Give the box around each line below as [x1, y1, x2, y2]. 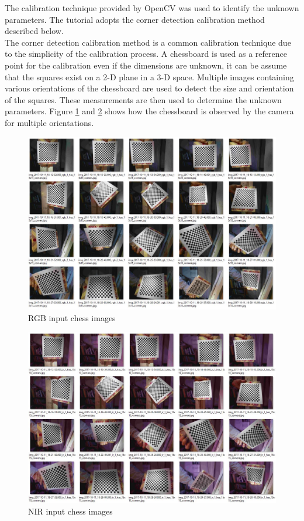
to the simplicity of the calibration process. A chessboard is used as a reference [5, 47, 287, 60]
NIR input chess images [28, 505, 113, 517]
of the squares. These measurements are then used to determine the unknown [5, 93, 282, 105]
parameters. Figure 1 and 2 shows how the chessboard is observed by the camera [5, 105, 294, 117]
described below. [5, 25, 64, 37]
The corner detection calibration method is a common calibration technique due [5, 36, 291, 48]
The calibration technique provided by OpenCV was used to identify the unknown [5, 2, 299, 13]
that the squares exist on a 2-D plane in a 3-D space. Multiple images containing [5, 70, 294, 83]
